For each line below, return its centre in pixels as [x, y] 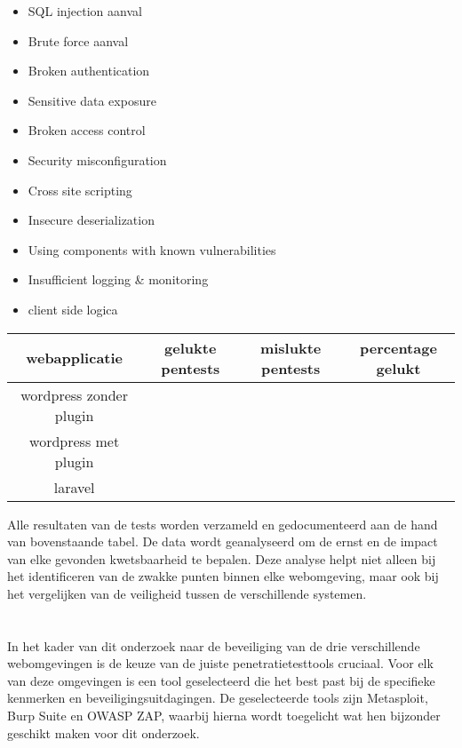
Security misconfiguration [97, 159]
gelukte [191, 347]
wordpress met [75, 441]
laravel [74, 487]
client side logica [73, 309]
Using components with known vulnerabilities [152, 249]
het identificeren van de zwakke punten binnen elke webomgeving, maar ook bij [223, 576]
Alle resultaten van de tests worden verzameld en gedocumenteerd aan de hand [223, 524]
